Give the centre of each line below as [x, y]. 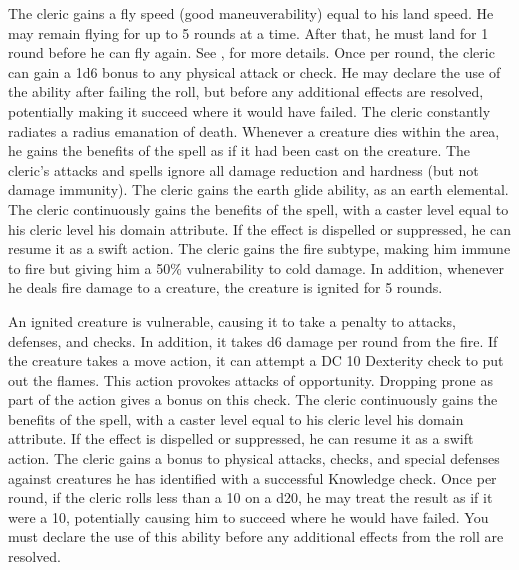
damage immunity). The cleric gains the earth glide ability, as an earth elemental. [258, 189]
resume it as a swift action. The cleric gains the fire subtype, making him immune [259, 248]
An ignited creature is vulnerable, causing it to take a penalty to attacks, [232, 320]
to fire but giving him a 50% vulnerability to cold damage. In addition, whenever [256, 267]
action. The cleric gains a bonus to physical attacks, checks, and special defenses [254, 458]
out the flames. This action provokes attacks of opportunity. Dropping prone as [250, 379]
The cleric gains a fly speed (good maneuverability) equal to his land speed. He [251, 13]
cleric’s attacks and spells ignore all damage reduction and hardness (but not [243, 169]
